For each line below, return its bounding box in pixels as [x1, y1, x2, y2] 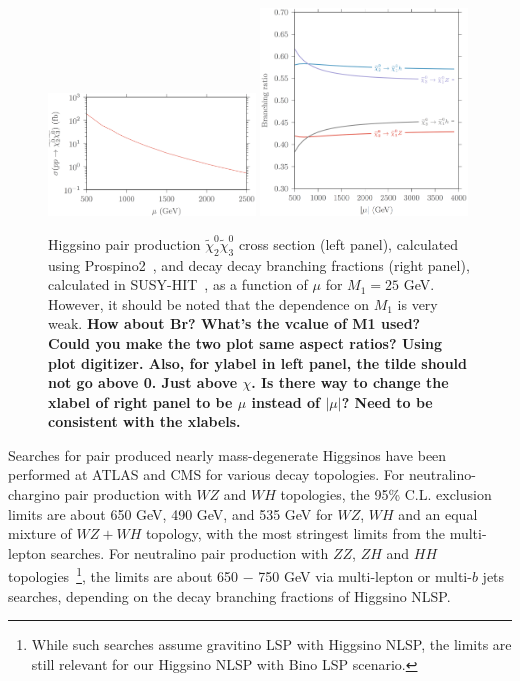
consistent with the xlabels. [48, 411, 241, 432]
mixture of [8, 523, 72, 544]
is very [397, 293, 438, 314]
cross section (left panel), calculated [238, 233, 459, 254]
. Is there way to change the [251, 372, 449, 393]
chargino [8, 484, 60, 505]
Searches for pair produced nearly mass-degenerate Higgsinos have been [8, 444, 447, 465]
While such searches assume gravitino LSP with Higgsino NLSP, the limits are [31, 634, 512, 655]
